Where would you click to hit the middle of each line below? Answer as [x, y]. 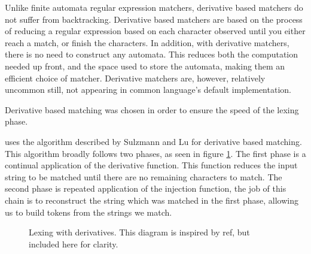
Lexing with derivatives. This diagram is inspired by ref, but [139, 232]
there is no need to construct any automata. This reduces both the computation [152, 54]
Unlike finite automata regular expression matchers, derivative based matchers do [154, 7]
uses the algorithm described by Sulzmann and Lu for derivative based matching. [153, 141]
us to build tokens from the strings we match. [89, 212]
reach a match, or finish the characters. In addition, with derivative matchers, [147, 42]
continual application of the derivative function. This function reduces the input [151, 165]
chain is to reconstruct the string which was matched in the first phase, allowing [152, 200]
